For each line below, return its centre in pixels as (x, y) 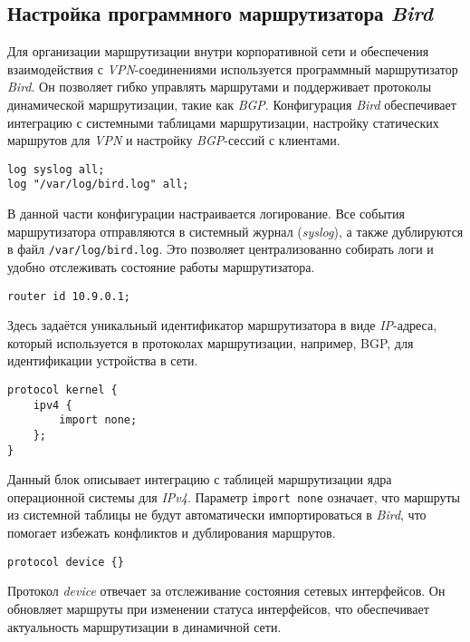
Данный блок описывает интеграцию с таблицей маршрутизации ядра (200, 479)
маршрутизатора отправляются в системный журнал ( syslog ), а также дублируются (235, 231)
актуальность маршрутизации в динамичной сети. (144, 626)
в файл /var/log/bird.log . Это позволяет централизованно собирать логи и (221, 249)
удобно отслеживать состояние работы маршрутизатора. (161, 266)
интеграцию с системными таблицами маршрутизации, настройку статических (223, 122)
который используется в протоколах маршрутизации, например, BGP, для (211, 342)
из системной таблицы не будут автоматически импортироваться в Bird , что (217, 515)
